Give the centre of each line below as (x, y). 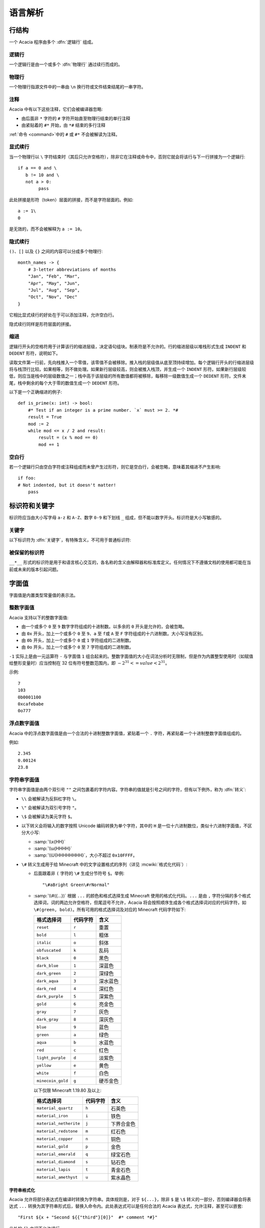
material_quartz (55, 1108)
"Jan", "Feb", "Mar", (54, 277)
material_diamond (56, 1162)
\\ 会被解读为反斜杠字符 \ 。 (50, 799)
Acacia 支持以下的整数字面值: (39, 617)
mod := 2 (38, 424)
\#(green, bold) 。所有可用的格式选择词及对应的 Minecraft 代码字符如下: (110, 909)
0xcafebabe (31, 704)
